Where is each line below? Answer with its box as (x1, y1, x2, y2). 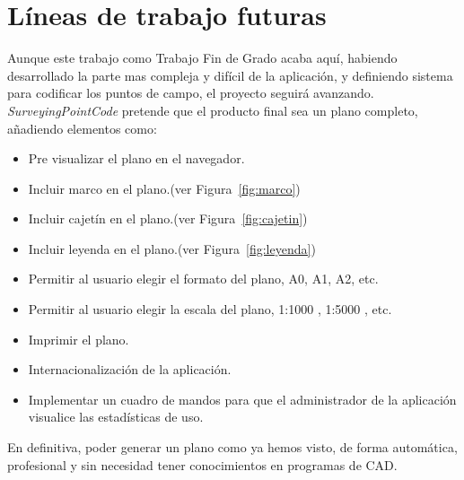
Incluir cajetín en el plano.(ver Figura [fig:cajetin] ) (28, 209, 308, 228)
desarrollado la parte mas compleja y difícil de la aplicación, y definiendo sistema (7, 65, 453, 84)
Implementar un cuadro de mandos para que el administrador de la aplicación (28, 389, 457, 408)
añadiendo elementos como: (7, 118, 157, 137)
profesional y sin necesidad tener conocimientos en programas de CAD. (7, 455, 398, 474)
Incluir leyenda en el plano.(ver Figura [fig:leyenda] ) (28, 239, 316, 257)
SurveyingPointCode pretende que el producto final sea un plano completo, (7, 100, 418, 119)
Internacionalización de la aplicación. (28, 360, 232, 379)
